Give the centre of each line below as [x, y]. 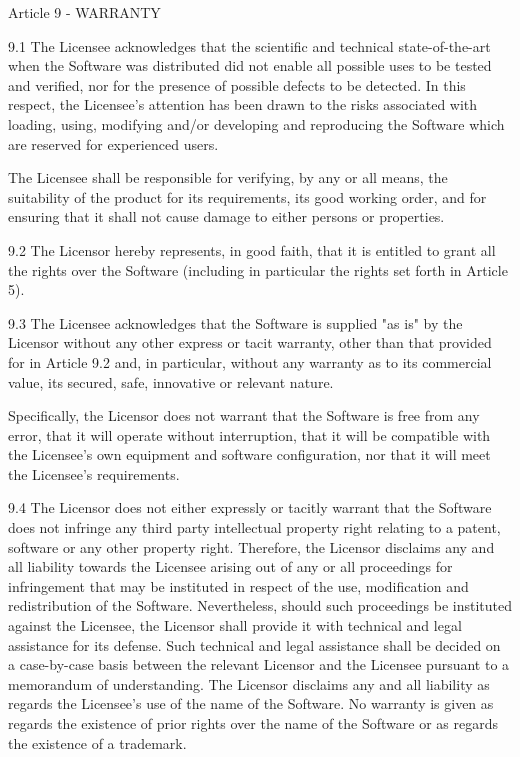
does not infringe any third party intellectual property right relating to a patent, [254, 527]
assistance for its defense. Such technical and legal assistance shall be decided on [254, 644]
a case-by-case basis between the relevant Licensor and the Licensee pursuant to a [259, 664]
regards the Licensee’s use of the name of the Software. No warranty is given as [251, 703]
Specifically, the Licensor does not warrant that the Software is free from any [244, 415]
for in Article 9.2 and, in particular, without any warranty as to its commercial [250, 361]
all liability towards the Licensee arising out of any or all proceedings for [230, 566]
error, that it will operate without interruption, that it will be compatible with [249, 434]
